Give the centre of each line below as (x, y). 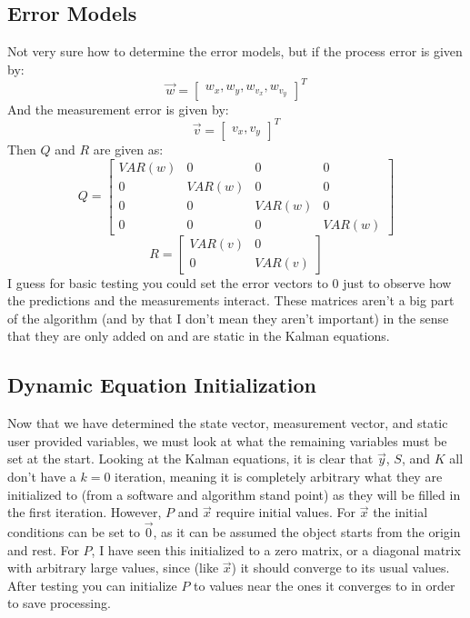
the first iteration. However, (85, 512)
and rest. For (43, 549)
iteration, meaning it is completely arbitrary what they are (279, 477)
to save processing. (59, 603)
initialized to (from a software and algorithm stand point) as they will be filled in (234, 494)
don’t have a (42, 477)
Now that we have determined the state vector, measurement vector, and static (228, 423)
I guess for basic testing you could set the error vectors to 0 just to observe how (230, 282)
